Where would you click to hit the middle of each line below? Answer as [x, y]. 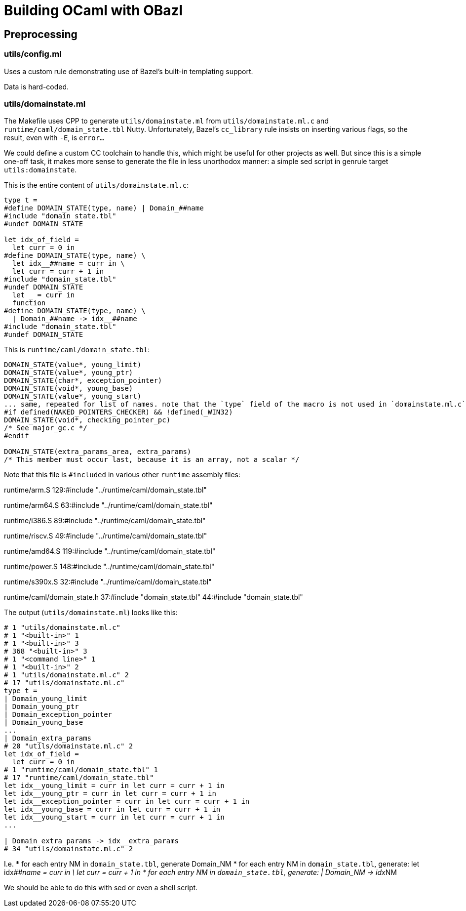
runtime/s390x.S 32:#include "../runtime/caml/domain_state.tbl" [108, 582]
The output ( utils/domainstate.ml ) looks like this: [91, 613]
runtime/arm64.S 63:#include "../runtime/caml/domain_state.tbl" [108, 505]
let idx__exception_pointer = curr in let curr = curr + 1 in [127, 802]
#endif [17, 436]
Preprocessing [41, 34]
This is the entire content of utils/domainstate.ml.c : [97, 185]
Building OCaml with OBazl [94, 10]
